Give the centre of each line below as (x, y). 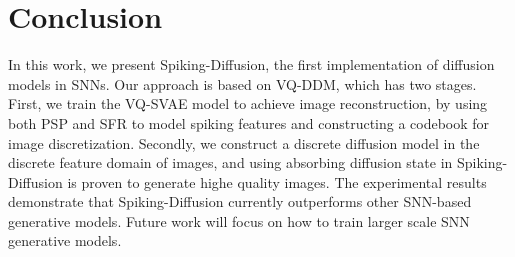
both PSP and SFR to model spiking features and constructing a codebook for (249, 122)
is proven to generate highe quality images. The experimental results (277, 181)
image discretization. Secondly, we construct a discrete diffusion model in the (244, 142)
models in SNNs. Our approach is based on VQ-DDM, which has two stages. (242, 83)
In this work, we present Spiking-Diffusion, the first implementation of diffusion (251, 64)
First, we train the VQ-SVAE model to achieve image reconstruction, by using (248, 103)
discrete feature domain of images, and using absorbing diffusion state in (230, 162)
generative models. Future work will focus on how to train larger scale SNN (239, 220)
